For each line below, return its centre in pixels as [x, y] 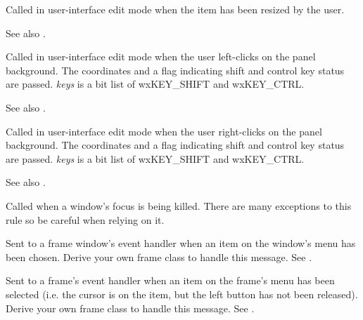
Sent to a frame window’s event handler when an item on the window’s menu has [181, 243]
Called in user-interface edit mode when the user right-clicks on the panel [164, 131]
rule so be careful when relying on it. [85, 219]
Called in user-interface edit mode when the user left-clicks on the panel [161, 56]
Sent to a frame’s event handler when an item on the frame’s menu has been [170, 280]
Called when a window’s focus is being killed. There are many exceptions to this [179, 205]
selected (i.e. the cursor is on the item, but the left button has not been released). [182, 294]
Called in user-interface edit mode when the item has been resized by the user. [175, 9]
